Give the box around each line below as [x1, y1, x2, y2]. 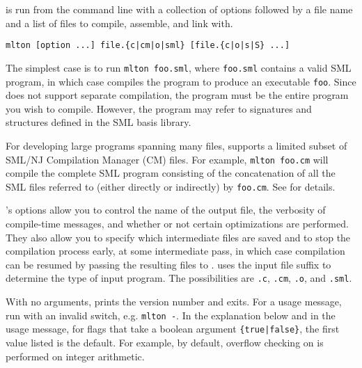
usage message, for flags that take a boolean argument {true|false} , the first [6, 321, 340, 336]
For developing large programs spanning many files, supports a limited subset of [6, 138, 347, 152]
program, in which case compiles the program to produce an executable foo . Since [6, 74, 356, 88]
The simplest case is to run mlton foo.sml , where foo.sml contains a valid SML [6, 60, 352, 74]
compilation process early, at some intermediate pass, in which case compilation [6, 243, 345, 258]
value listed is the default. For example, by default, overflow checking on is [6, 335, 324, 349]
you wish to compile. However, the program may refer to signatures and [6, 101, 312, 115]
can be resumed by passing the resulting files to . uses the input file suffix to [6, 257, 331, 271]
